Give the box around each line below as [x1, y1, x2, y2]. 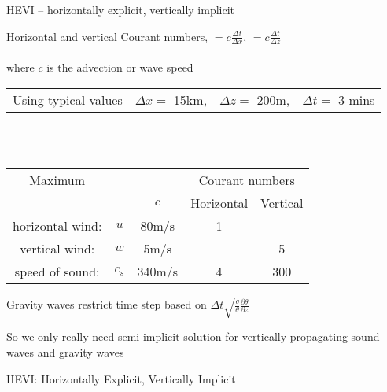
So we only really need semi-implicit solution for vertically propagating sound [6, 328, 380, 345]
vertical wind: [20, 239, 95, 257]
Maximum [29, 170, 86, 189]
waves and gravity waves [6, 343, 124, 360]
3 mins [338, 90, 375, 109]
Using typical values [13, 90, 123, 109]
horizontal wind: [13, 216, 102, 235]
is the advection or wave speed [46, 59, 193, 76]
